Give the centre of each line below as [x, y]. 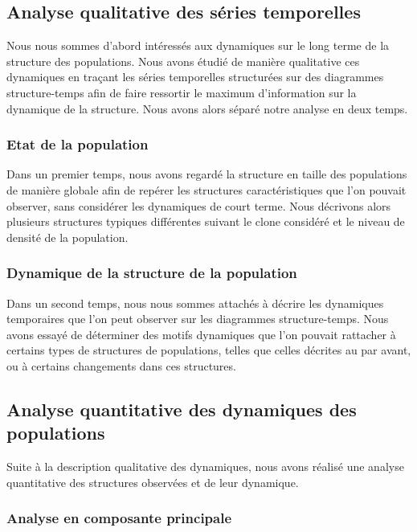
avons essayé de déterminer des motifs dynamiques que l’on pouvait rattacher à [201, 334]
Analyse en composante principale [119, 518]
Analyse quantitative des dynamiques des [182, 409]
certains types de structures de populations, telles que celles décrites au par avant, [209, 350]
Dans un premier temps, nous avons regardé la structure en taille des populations [207, 174]
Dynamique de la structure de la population [152, 273]
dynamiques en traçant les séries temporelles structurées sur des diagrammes [195, 77]
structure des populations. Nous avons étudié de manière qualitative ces [183, 61]
